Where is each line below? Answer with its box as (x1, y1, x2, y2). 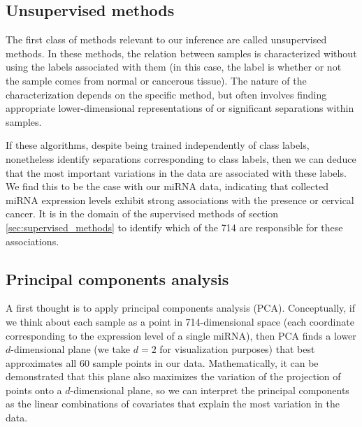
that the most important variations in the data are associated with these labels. (6, 165, 347, 180)
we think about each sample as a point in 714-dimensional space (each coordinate (6, 314, 354, 328)
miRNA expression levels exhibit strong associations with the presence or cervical (6, 192, 354, 207)
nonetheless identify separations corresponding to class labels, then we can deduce (6, 151, 356, 166)
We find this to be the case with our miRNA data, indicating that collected (6, 179, 328, 194)
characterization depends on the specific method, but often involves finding (6, 87, 327, 101)
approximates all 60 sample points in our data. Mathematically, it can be (6, 355, 319, 370)
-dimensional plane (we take (10, 342, 131, 356)
